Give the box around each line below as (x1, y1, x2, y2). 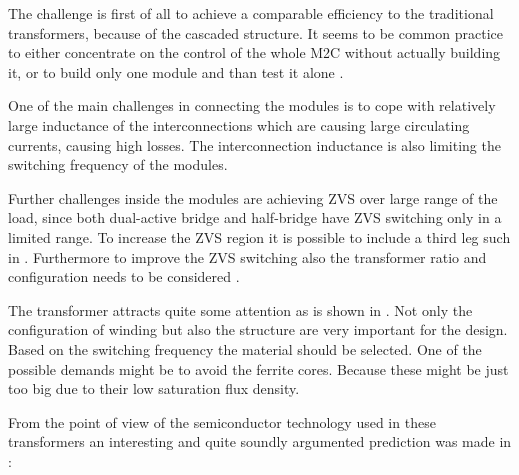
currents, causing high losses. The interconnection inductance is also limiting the (8, 134, 501, 155)
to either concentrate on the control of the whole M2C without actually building (8, 42, 501, 63)
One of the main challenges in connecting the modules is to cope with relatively (8, 95, 496, 116)
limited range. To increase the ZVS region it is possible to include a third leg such (8, 226, 511, 247)
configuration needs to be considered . (8, 266, 240, 287)
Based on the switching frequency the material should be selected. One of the (8, 338, 482, 359)
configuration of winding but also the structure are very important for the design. (8, 319, 508, 340)
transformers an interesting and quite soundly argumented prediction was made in (8, 431, 512, 452)
